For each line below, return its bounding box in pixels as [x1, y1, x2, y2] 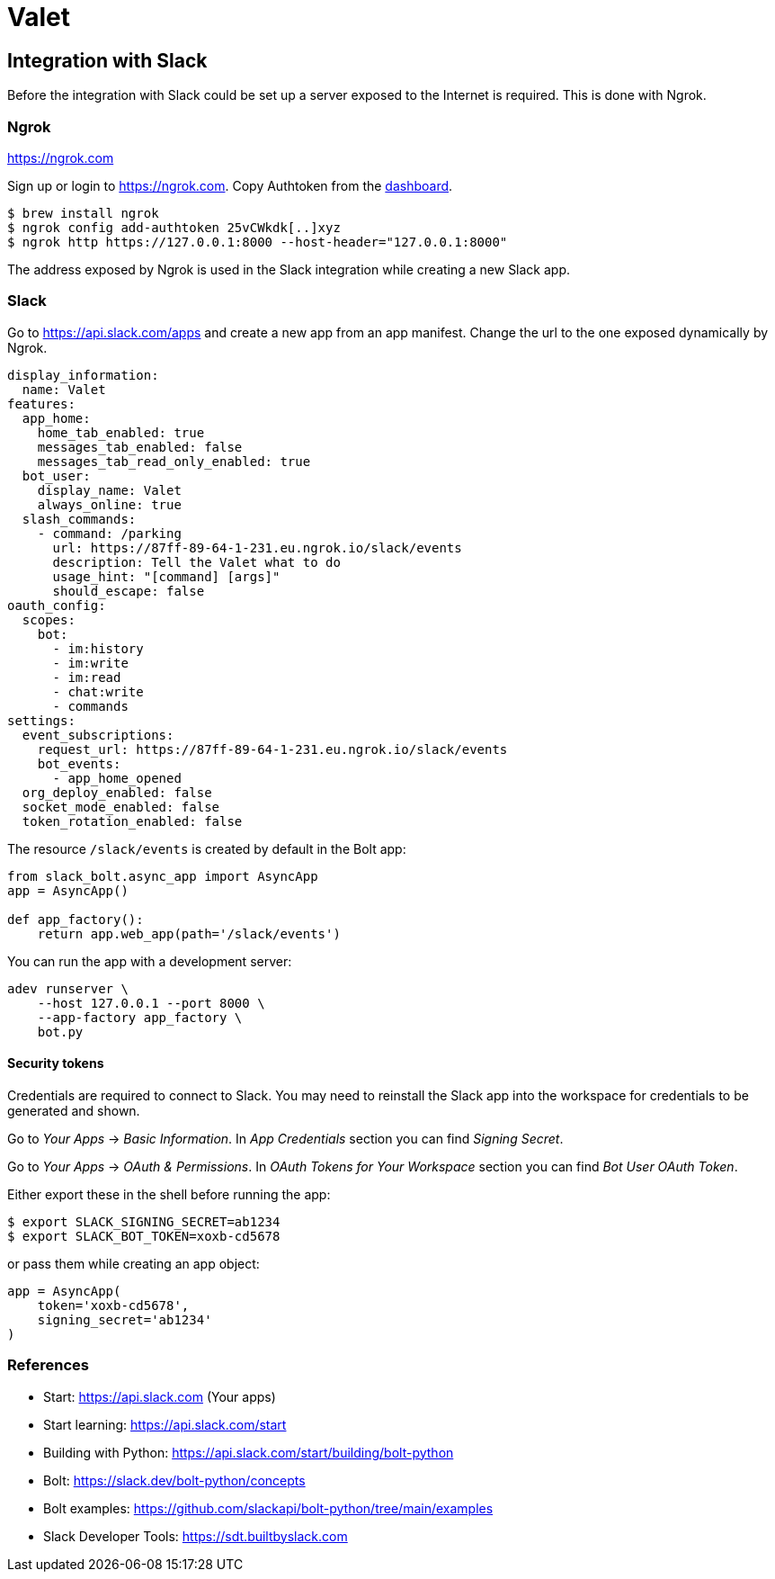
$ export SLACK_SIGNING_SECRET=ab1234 [7, 1214, 281, 1229]
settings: [7, 713, 76, 728]
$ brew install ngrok [7, 205, 159, 220]
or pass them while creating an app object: [7, 1255, 260, 1271]
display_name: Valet [37, 482, 182, 498]
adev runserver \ [7, 981, 129, 996]
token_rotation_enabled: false [22, 813, 243, 829]
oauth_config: [7, 597, 106, 613]
